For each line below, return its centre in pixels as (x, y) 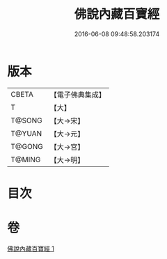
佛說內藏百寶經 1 (31, 249)
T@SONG (27, 120)
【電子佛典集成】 (78, 95)
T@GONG (27, 146)
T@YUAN (26, 133)
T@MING (26, 159)
